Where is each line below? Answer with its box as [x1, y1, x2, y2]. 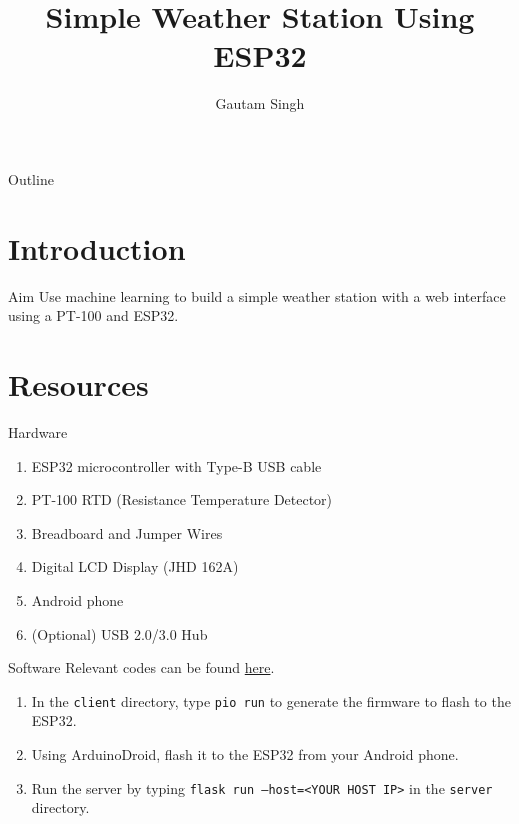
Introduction [8, 227, 186, 268]
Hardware [8, 421, 68, 442]
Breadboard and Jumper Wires [31, 522, 223, 543]
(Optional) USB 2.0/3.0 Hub [31, 623, 208, 644]
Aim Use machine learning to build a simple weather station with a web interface [8, 285, 506, 306]
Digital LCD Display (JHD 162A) [31, 556, 239, 577]
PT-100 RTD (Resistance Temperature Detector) [31, 489, 333, 510]
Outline [8, 168, 54, 189]
